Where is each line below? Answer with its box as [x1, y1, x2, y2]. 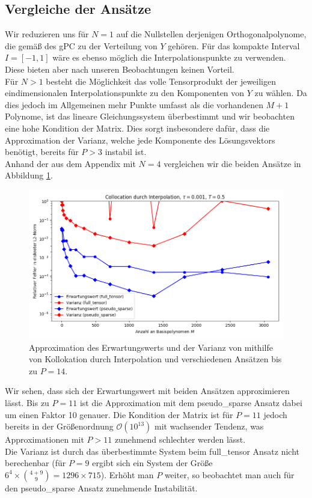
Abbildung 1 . [5, 169, 53, 181]
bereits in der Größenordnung [5, 420, 114, 433]
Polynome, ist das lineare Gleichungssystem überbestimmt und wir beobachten [5, 110, 295, 123]
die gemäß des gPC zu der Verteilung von [5, 39, 158, 52]
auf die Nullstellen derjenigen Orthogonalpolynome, [116, 28, 307, 40]
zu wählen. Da [254, 87, 307, 99]
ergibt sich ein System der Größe [92, 457, 213, 469]
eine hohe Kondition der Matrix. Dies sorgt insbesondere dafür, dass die [5, 121, 270, 134]
